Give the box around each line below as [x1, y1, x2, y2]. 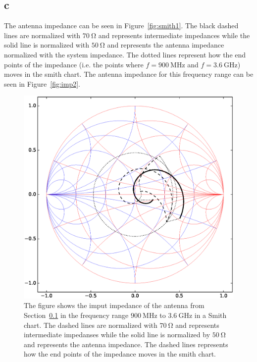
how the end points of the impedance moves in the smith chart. [24, 349, 216, 359]
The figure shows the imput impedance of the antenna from [24, 300, 205, 310]
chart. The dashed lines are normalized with [24, 319, 157, 330]
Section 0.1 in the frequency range [24, 310, 129, 320]
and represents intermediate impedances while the [98, 30, 250, 40]
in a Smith [194, 310, 227, 320]
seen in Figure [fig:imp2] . [4, 78, 80, 89]
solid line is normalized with [4, 40, 90, 50]
